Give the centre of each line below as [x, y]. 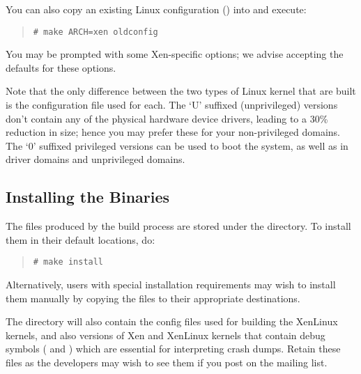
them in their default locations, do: [80, 239]
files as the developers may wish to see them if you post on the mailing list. [167, 363]
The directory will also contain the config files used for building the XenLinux [172, 321]
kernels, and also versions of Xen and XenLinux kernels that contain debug [166, 335]
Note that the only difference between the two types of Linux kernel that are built [181, 91]
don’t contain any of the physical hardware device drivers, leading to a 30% [167, 118]
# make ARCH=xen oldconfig [95, 32]
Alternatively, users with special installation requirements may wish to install [171, 285]
